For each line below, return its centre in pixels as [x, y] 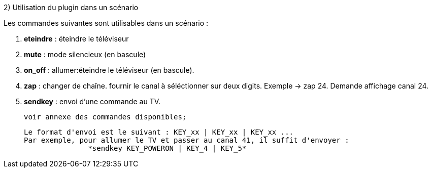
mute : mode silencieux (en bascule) [85, 54]
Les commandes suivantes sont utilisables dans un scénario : [106, 23]
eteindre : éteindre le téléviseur [76, 39]
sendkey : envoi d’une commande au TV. [92, 101]
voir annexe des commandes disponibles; [105, 117]
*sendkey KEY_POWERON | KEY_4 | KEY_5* [167, 148]
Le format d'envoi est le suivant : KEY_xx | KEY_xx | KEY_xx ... [159, 132]
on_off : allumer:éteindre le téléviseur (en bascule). [109, 70]
